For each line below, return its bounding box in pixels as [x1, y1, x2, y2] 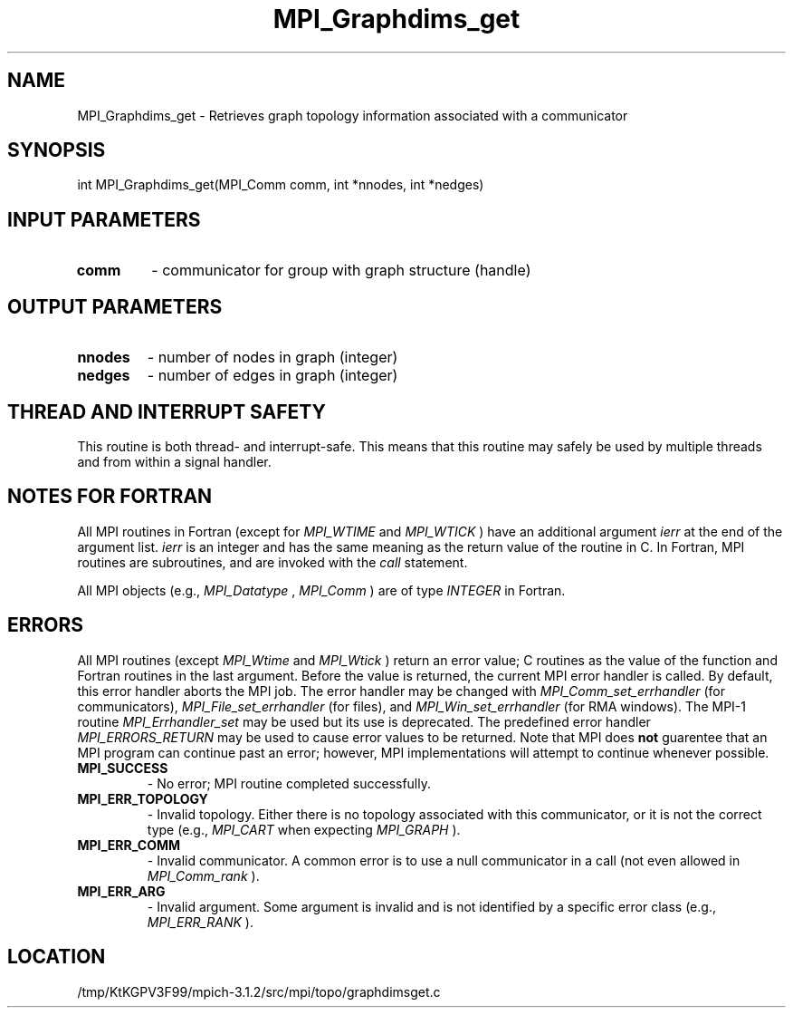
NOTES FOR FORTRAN [7, 485, 213, 508]
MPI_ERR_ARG [77, 883, 166, 899]
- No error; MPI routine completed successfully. [147, 775, 432, 791]
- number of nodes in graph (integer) [147, 348, 398, 367]
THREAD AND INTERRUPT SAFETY [7, 400, 326, 423]
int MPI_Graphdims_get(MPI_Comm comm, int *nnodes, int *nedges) [77, 177, 484, 193]
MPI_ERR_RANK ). [147, 913, 253, 930]
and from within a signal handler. [77, 453, 272, 469]
